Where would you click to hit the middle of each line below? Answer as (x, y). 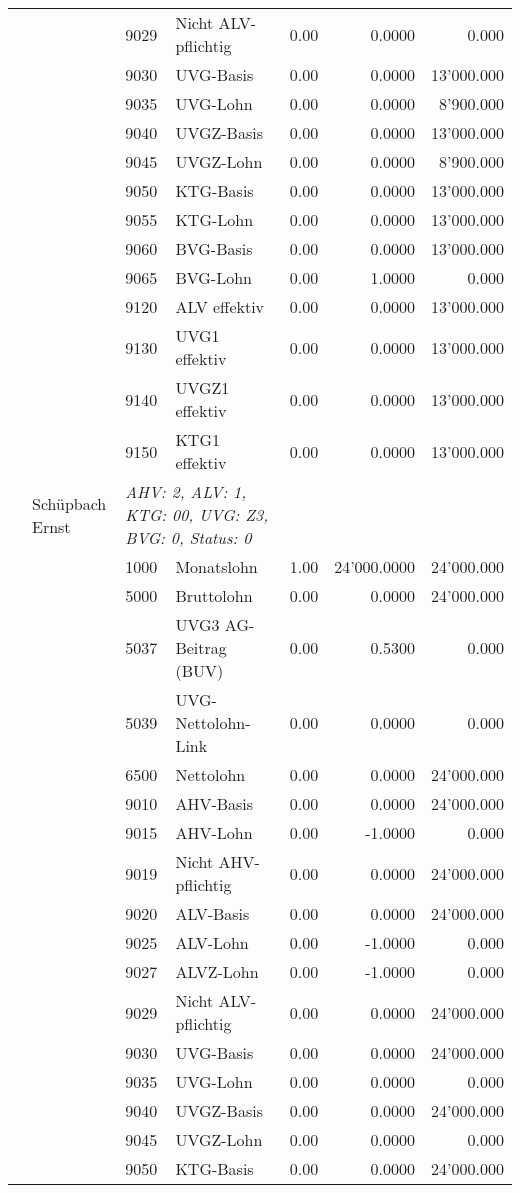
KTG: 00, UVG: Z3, (197, 514)
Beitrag (201, 647)
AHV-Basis (214, 803)
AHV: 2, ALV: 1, (186, 491)
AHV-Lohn (214, 832)
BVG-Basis (214, 248)
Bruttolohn (214, 595)
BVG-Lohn (213, 277)
